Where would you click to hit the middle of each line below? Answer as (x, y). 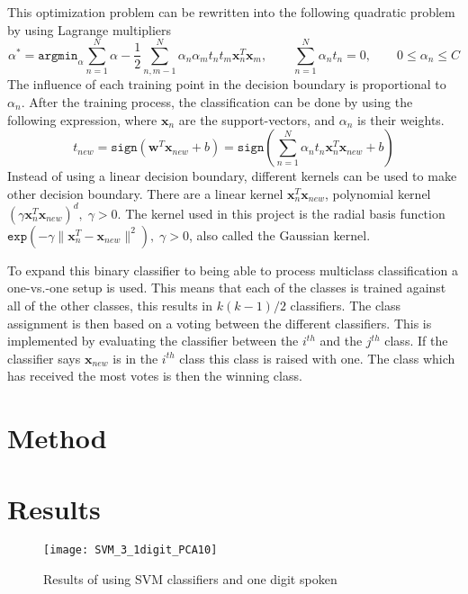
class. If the (416, 341)
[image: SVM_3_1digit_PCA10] (130, 550)
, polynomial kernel (378, 193)
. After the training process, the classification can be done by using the (217, 101)
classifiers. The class (346, 305)
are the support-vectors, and (257, 119)
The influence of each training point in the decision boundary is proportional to (227, 84)
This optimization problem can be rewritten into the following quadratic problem (231, 12)
